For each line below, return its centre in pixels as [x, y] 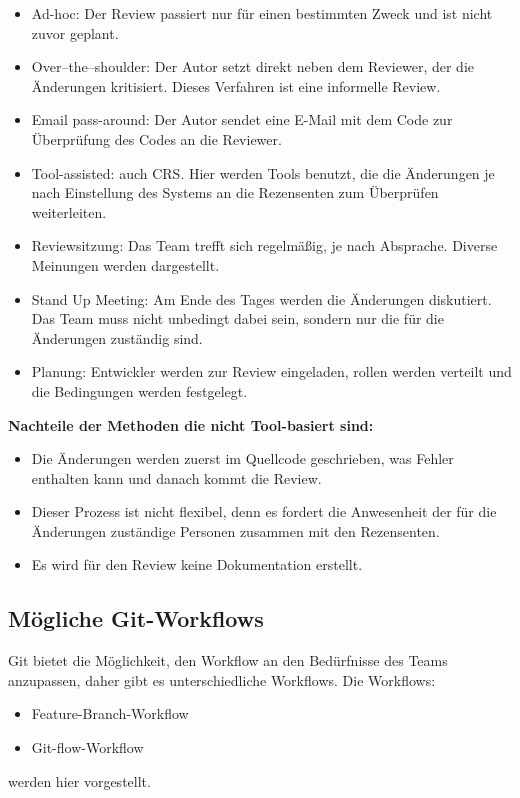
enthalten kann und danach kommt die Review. [176, 477]
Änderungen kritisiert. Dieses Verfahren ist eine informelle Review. [236, 85]
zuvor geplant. [75, 32]
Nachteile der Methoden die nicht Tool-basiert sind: [191, 424]
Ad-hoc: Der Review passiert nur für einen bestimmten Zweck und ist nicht [262, 13]
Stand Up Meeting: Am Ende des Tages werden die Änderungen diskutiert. [261, 298]
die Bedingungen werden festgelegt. [139, 390]
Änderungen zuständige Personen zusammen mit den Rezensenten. [235, 530]
